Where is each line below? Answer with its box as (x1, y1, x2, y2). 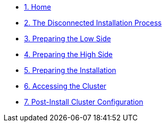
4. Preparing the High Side (24, 50, 113, 59)
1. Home (24, 3, 51, 11)
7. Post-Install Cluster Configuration (24, 97, 144, 106)
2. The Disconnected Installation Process (24, 18, 162, 27)
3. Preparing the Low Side (24, 34, 111, 43)
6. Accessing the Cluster (24, 82, 107, 90)
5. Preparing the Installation (24, 66, 116, 74)
